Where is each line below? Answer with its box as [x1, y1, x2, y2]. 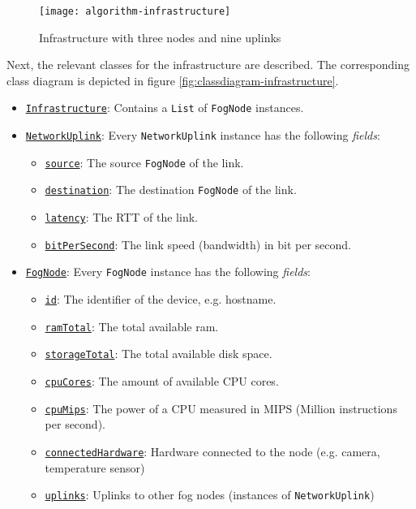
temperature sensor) [45, 459, 145, 476]
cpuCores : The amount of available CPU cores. [45, 373, 279, 389]
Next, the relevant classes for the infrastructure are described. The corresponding [6, 56, 410, 73]
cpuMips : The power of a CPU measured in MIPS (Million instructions [45, 399, 397, 416]
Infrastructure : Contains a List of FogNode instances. [25, 99, 304, 116]
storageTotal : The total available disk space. [45, 345, 272, 362]
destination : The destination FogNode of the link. [45, 181, 297, 198]
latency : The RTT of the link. [45, 209, 198, 226]
